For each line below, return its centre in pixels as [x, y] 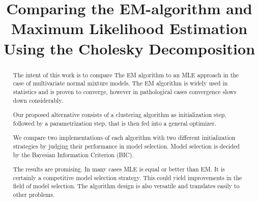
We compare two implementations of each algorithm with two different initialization [124, 138]
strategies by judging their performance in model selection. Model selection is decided [126, 146]
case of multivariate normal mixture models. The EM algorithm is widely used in [120, 83]
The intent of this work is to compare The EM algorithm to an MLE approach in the [126, 75]
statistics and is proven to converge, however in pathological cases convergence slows [125, 91]
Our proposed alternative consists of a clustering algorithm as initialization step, [120, 115]
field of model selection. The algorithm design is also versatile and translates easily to [126, 186]
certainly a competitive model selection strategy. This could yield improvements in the [127, 177]
